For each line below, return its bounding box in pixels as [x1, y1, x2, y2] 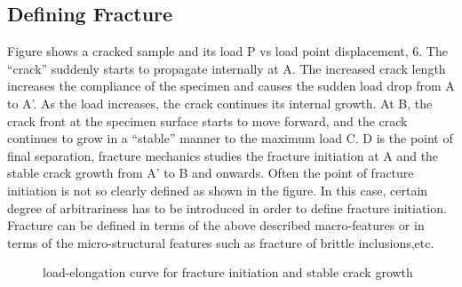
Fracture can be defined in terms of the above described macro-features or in [7, 216, 425, 235]
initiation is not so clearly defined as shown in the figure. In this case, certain [7, 180, 428, 199]
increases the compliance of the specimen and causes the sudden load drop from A [7, 76, 455, 95]
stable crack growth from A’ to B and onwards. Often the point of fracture [7, 163, 414, 182]
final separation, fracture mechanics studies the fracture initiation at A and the [7, 146, 439, 164]
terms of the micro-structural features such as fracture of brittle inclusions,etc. [7, 233, 434, 251]
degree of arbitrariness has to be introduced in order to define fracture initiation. [7, 198, 447, 217]
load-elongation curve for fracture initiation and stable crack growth [43, 263, 413, 282]
